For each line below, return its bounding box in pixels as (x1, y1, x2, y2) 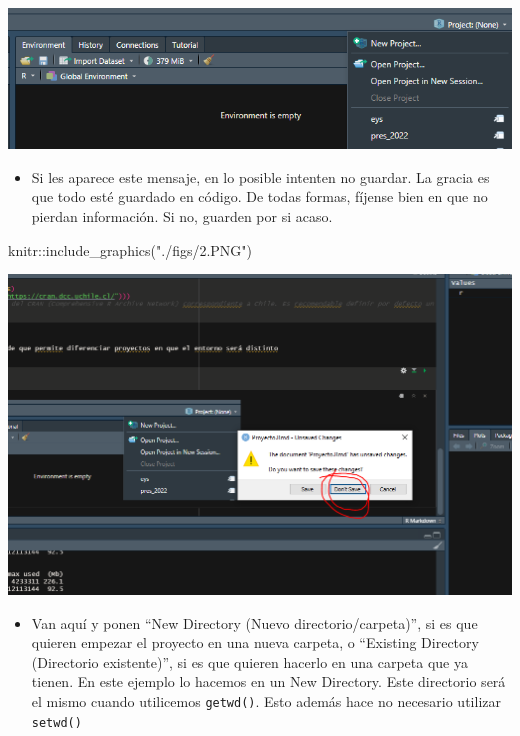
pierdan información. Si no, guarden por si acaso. (31, 205, 333, 226)
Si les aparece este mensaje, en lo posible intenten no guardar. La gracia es (31, 166, 490, 187)
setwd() (31, 715, 82, 730)
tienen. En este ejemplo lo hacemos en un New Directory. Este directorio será (31, 671, 506, 692)
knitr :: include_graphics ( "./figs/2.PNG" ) (8, 239, 253, 260)
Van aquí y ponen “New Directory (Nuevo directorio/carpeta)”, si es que (31, 612, 478, 633)
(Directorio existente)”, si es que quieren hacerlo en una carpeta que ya (31, 651, 468, 672)
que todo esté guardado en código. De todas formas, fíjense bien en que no (31, 186, 488, 207)
